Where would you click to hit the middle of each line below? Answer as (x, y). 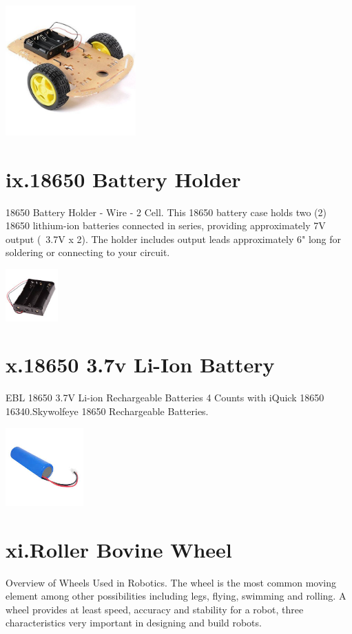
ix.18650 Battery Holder (123, 179)
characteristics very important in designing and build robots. (134, 623)
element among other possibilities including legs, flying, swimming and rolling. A (176, 596)
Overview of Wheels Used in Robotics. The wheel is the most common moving (171, 582)
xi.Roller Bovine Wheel (119, 549)
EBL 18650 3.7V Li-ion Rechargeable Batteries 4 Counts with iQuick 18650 (165, 398)
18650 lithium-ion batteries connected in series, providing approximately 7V (166, 225)
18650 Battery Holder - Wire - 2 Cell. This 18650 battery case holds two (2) (166, 212)
